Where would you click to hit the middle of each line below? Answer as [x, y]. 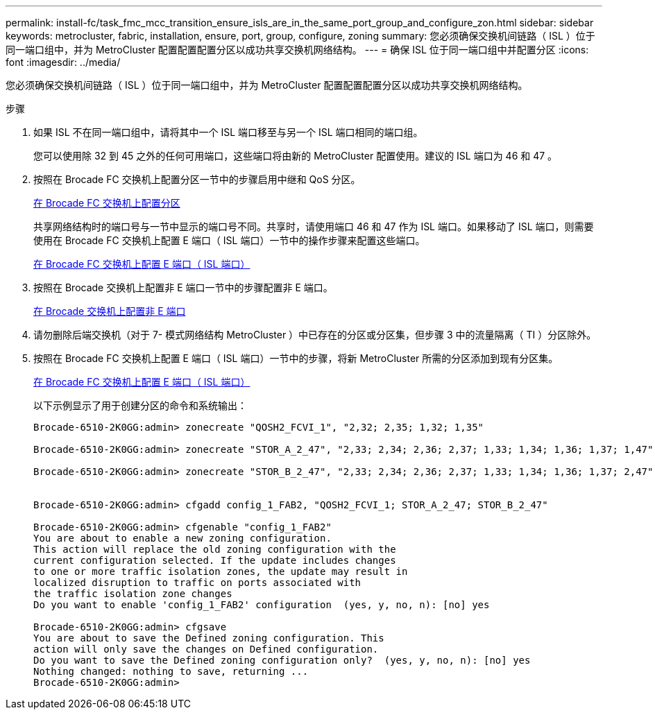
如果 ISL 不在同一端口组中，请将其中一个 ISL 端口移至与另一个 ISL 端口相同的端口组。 [228, 132]
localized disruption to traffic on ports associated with [197, 583]
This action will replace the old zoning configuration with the [215, 549]
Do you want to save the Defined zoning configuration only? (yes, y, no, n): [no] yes [282, 660]
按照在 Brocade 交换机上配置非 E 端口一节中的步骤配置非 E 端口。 [183, 287]
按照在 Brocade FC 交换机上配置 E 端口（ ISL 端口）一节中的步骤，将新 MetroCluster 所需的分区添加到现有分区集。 [296, 358]
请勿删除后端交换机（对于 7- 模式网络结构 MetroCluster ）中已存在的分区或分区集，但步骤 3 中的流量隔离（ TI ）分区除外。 [315, 335]
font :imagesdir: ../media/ [63, 62]
